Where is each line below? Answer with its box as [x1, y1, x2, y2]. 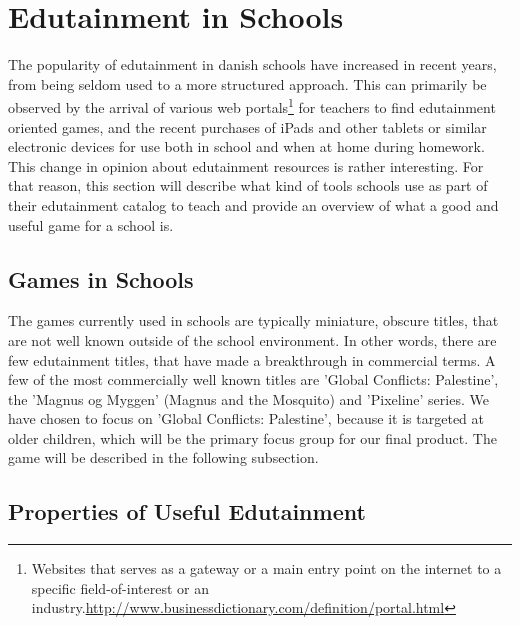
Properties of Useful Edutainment [8, 496, 366, 527]
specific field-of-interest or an [31, 577, 209, 598]
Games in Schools [8, 263, 194, 294]
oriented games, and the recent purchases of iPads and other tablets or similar [8, 116, 487, 137]
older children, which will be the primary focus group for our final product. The [8, 427, 497, 448]
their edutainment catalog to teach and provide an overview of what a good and [8, 194, 499, 215]
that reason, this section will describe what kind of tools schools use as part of [8, 175, 488, 196]
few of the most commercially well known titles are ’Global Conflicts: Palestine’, [8, 369, 499, 390]
